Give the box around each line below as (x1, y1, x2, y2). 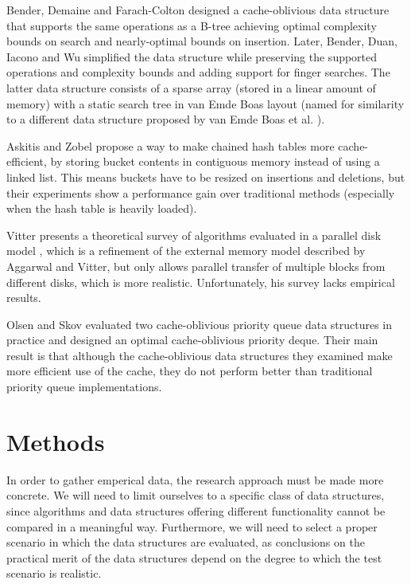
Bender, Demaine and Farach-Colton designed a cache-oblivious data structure (6, 2, 390, 18)
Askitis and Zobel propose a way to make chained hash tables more (6, 137, 335, 154)
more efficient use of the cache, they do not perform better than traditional (6, 363, 373, 379)
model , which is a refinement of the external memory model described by (6, 242, 366, 259)
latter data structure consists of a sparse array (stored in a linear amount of (6, 79, 376, 96)
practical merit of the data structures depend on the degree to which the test (6, 549, 382, 566)
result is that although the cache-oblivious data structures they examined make (6, 347, 393, 363)
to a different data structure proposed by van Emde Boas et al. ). (6, 111, 325, 127)
